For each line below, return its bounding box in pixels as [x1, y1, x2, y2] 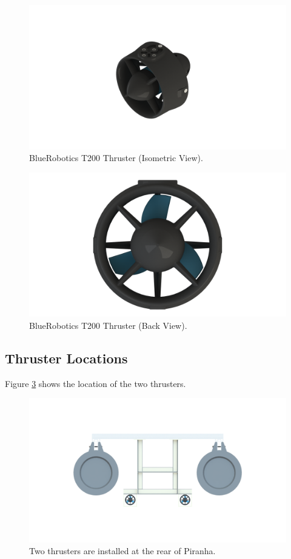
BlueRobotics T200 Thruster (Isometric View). [29, 151, 203, 164]
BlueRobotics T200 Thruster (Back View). [29, 319, 187, 331]
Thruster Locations [5, 348, 128, 367]
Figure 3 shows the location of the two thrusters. [5, 377, 186, 389]
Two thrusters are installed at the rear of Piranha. [29, 544, 216, 557]
